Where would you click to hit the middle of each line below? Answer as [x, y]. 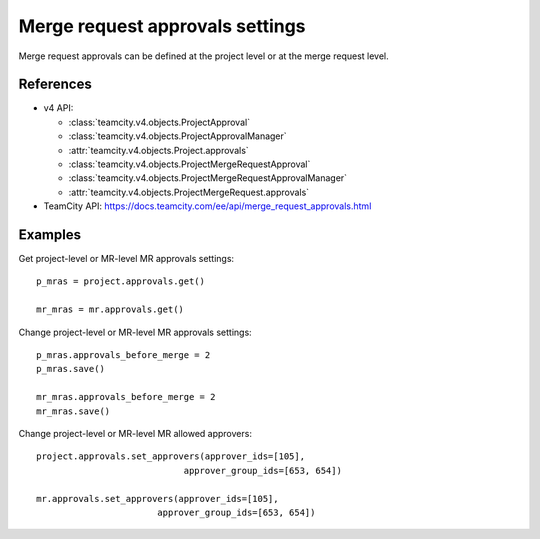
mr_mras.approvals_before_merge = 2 [126, 397]
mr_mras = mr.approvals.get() [110, 309]
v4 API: [58, 108]
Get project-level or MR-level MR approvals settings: [126, 259]
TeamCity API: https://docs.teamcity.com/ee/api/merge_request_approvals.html [207, 206]
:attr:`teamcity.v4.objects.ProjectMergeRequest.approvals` [189, 192]
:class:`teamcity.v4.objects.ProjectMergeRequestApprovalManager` [208, 178]
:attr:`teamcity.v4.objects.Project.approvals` [158, 150]
